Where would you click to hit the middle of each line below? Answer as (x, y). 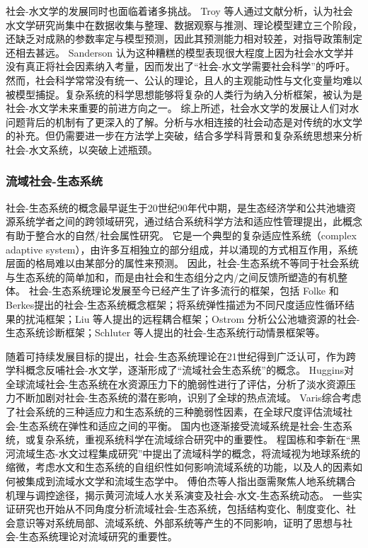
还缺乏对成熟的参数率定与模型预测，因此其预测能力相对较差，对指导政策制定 (184, 39)
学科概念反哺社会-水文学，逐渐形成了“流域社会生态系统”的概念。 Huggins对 (180, 370)
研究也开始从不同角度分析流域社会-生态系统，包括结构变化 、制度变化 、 (180, 509)
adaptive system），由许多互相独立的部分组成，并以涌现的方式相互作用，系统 (182, 249)
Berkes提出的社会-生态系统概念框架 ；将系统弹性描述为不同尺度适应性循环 (176, 304)
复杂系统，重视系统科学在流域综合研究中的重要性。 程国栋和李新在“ (193, 439)
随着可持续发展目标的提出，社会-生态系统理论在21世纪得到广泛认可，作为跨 (181, 356)
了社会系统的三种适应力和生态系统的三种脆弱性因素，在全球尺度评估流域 (174, 412)
